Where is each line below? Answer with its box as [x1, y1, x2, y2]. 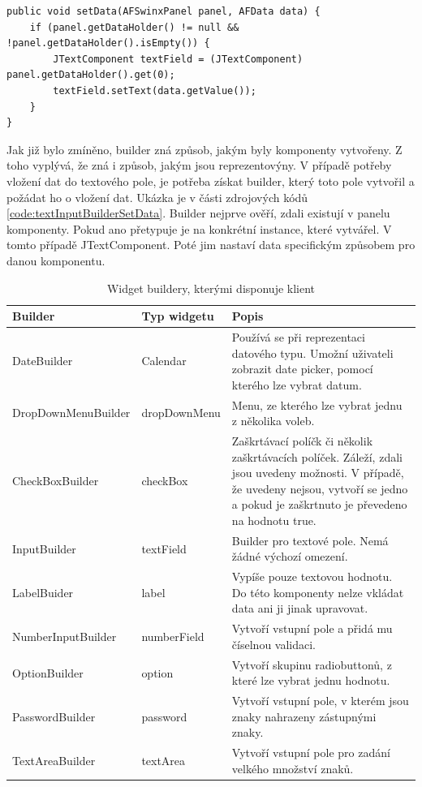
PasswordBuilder [12, 707, 96, 725]
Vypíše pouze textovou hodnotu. [231, 568, 393, 585]
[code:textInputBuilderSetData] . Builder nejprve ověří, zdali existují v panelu [6, 204, 390, 221]
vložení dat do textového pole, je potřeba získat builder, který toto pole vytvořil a [6, 172, 415, 189]
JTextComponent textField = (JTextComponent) [53, 53, 304, 65]
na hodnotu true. [231, 511, 316, 528]
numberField [141, 628, 205, 645]
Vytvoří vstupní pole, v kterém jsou [231, 692, 409, 709]
